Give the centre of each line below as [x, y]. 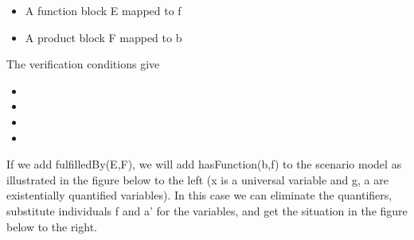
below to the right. [52, 226]
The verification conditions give [83, 64]
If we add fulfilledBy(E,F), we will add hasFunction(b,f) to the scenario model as [204, 164]
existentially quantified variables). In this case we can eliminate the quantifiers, [199, 195]
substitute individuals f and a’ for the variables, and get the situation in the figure [207, 210]
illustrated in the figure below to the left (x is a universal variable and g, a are [197, 179]
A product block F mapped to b [103, 37]
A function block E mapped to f [103, 10]
